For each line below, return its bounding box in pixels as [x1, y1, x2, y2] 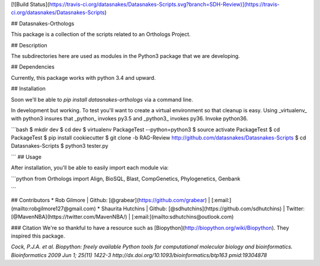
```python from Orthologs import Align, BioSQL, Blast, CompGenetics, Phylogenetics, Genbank [11, 175, 241, 182]
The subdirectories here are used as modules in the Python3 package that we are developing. [11, 52, 240, 59]
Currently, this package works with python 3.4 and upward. [11, 74, 156, 81]
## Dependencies [11, 63, 55, 70]
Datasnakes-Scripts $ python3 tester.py [11, 142, 109, 150]
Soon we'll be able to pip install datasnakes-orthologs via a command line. [11, 96, 194, 103]
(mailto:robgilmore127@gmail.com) [11, 205, 96, 212]
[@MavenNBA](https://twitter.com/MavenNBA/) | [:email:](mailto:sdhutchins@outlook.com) [11, 213, 234, 220]
